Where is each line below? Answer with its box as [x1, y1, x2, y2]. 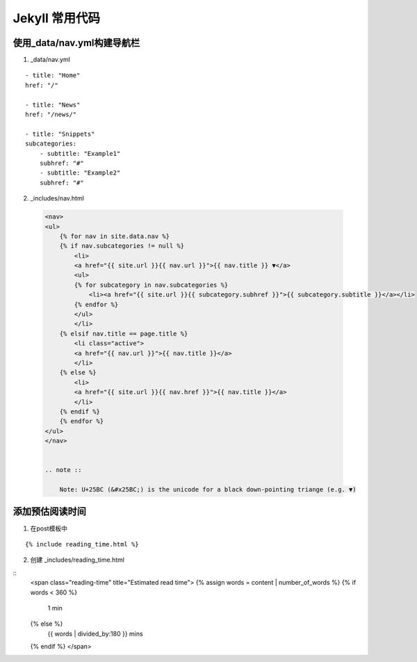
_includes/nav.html [30, 194, 85, 203]
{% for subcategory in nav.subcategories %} [74, 281, 229, 289]
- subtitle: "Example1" [39, 150, 121, 157]
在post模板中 [30, 524, 67, 533]
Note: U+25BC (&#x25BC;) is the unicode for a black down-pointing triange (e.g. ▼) [59, 486, 357, 494]
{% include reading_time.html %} [25, 540, 139, 548]
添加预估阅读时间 [13, 505, 86, 518]
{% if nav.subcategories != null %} [59, 242, 184, 250]
